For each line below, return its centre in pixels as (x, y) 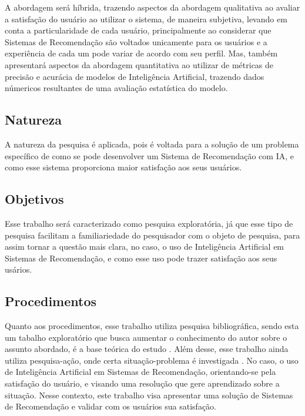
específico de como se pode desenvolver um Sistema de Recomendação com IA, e (149, 155)
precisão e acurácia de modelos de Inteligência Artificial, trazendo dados (135, 76)
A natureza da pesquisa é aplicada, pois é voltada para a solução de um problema (152, 144)
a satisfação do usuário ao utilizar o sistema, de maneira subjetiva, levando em (146, 19)
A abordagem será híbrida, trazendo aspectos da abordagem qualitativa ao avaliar (152, 7)
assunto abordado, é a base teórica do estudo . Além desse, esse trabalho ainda (147, 349)
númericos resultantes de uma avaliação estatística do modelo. (116, 88)
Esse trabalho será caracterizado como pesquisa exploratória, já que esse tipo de (149, 223)
